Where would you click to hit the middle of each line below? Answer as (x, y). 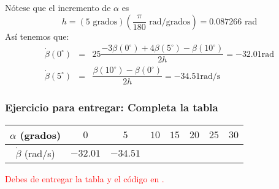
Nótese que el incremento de (58, 7)
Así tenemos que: (37, 36)
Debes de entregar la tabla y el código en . (85, 178)
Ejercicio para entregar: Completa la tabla (112, 107)
